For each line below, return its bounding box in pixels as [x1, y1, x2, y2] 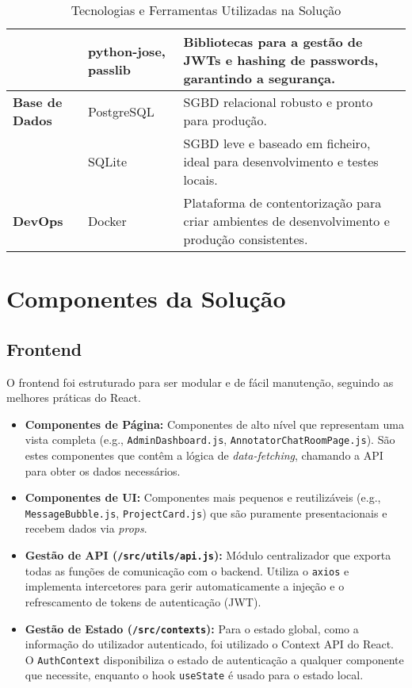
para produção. [183, 111, 268, 129]
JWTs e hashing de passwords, [183, 51, 379, 69]
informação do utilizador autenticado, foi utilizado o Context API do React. [25, 636, 395, 652]
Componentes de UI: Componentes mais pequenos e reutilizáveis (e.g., [25, 489, 381, 506]
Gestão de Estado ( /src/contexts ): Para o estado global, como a [25, 620, 359, 636]
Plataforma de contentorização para [183, 193, 382, 212]
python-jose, [87, 41, 166, 60]
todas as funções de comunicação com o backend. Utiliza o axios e [25, 562, 349, 579]
